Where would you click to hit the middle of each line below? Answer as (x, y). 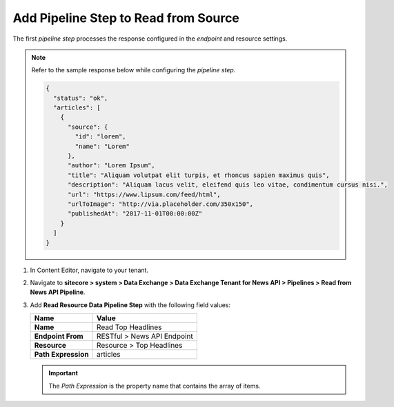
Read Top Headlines (129, 327)
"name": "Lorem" (102, 146)
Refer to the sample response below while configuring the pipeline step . (134, 70)
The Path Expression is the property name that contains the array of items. (155, 386)
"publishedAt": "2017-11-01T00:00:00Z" (135, 214)
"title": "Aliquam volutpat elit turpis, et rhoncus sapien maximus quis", (199, 175)
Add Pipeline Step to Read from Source (126, 18)
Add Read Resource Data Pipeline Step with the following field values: (130, 305)
